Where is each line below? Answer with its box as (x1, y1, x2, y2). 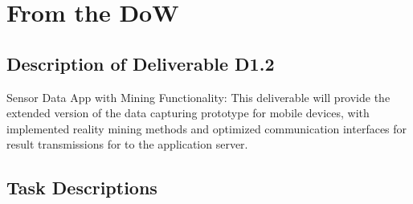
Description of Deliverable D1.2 (6, 51, 275, 75)
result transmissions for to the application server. (6, 136, 248, 153)
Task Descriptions (6, 175, 157, 200)
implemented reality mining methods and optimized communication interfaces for (6, 120, 407, 137)
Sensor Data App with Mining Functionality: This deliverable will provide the (6, 88, 391, 105)
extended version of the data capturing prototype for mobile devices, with (6, 104, 370, 121)
